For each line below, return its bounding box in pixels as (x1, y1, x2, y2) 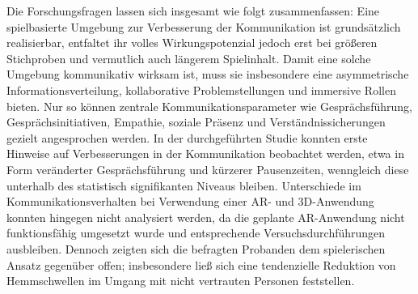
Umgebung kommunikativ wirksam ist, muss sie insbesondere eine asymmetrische (6, 66, 409, 83)
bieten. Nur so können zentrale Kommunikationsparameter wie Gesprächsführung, (6, 97, 412, 114)
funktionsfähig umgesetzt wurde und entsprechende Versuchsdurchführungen (6, 224, 386, 241)
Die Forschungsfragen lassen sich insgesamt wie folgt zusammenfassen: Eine (6, 2, 380, 19)
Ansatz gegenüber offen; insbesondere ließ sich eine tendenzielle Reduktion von (6, 256, 396, 273)
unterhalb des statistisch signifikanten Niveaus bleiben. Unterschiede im (6, 177, 361, 194)
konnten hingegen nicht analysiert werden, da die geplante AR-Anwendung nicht (6, 208, 405, 225)
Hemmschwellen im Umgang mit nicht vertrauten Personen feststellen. (6, 272, 355, 289)
